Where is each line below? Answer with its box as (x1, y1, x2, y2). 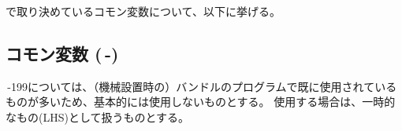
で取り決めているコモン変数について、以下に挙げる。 (6, 3, 281, 19)
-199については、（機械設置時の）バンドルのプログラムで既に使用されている (7, 78, 397, 94)
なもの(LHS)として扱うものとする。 (6, 108, 190, 125)
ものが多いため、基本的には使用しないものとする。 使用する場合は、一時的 (6, 93, 396, 110)
